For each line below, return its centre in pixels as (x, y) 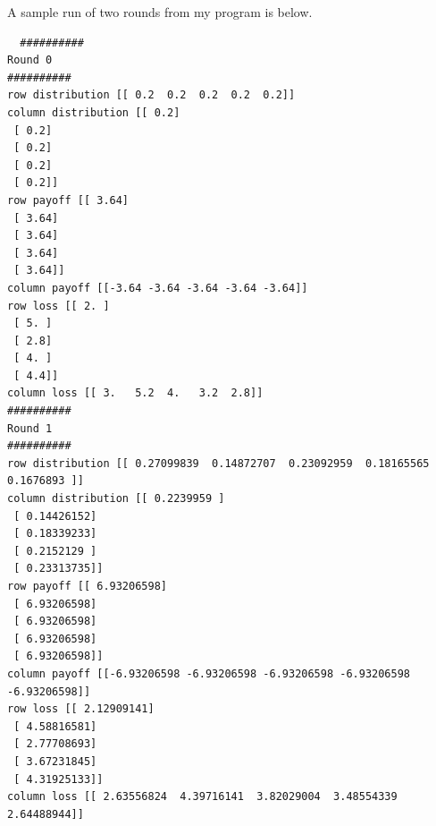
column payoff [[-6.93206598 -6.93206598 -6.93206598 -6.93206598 (209, 673)
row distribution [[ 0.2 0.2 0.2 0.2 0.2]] (151, 95)
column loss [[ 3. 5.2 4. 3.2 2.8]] (135, 393)
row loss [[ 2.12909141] (81, 709)
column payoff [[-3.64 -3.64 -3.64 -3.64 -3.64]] (158, 288)
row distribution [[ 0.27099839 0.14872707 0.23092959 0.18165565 (218, 463)
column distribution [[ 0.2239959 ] (116, 499)
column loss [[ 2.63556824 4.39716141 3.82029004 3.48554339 (202, 797)
